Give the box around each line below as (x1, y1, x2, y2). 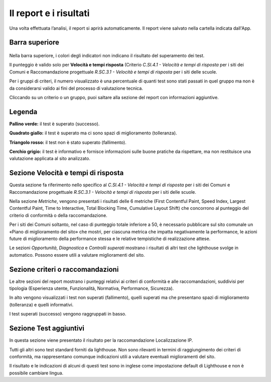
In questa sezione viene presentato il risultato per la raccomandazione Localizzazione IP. (9, 337, 193, 343)
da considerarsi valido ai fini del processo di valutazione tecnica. (9, 85, 143, 91)
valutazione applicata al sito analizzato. (9, 156, 90, 162)
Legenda (9, 107, 38, 116)
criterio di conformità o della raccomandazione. (9, 212, 107, 218)
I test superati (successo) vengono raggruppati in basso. (9, 311, 126, 317)
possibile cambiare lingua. (9, 370, 64, 376)
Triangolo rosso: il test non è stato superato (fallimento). (9, 139, 126, 145)
